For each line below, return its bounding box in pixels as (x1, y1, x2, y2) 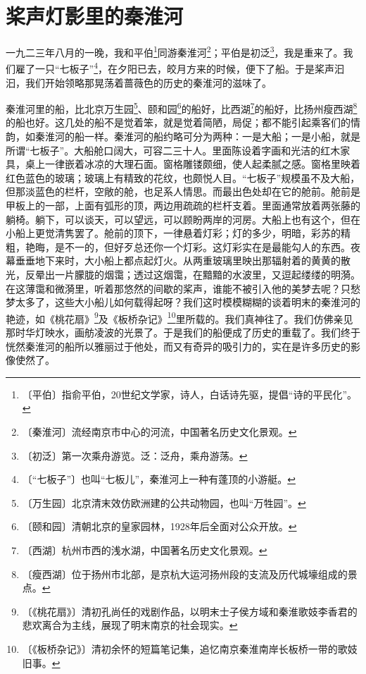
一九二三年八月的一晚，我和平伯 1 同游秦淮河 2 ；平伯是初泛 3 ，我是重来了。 (6, 43, 343, 59)
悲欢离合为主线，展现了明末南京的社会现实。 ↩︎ (22, 618, 238, 632)
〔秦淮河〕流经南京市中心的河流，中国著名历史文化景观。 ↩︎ (22, 424, 297, 439)
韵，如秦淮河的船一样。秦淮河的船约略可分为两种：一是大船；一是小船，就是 (6, 129, 360, 144)
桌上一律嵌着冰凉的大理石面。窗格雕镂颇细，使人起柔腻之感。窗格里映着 (25, 157, 360, 171)
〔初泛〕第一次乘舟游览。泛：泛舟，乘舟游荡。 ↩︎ (22, 448, 248, 462)
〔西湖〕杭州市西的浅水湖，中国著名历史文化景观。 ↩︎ (22, 542, 267, 557)
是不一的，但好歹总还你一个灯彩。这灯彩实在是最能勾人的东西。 (54, 239, 351, 254)
